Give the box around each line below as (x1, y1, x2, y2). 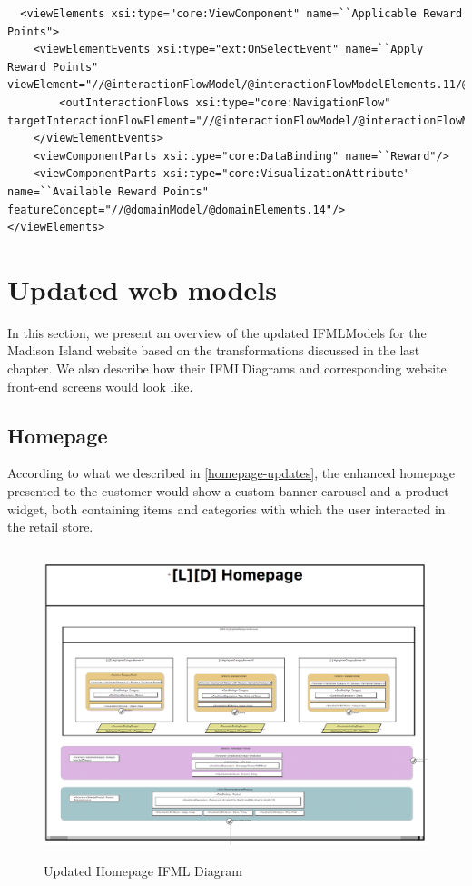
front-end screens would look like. (7, 376, 193, 395)
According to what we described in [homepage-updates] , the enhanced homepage (7, 463, 455, 483)
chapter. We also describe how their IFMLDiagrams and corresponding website (7, 359, 447, 378)
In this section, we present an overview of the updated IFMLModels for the (7, 323, 427, 342)
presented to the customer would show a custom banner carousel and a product (7, 482, 449, 501)
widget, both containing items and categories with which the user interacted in (7, 499, 446, 518)
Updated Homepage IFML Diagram (44, 861, 242, 880)
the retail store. (7, 517, 93, 536)
